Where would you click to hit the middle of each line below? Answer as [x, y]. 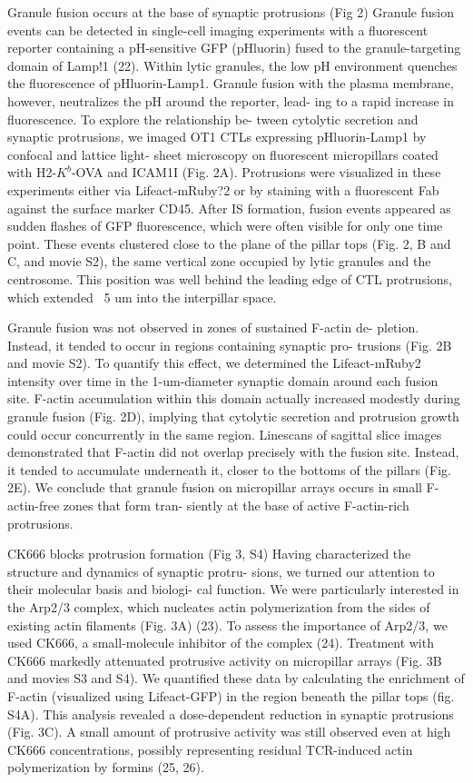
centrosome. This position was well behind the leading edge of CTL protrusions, [230, 278]
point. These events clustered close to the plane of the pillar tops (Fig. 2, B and [229, 243]
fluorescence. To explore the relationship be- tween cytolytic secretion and [213, 119]
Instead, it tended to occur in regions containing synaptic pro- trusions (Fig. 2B [230, 345]
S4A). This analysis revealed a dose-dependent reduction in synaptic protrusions [231, 714]
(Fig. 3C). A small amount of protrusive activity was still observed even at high [229, 732]
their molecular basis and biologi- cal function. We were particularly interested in [233, 589]
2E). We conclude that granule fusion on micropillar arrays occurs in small [215, 487]
